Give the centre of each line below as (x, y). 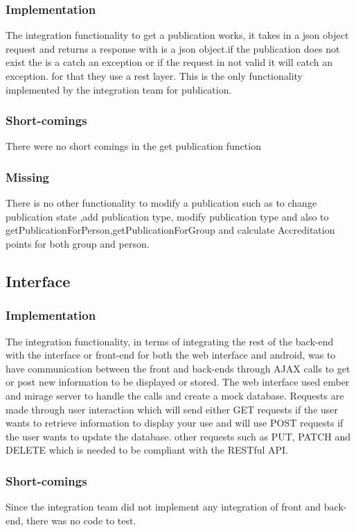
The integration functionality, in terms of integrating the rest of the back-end (170, 341)
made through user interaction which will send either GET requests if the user (172, 409)
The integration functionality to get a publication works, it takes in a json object (177, 35)
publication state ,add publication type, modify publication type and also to (167, 216)
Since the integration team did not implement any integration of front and (163, 507)
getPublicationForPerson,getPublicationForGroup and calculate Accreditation (170, 230)
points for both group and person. (78, 243)
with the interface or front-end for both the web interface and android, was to (171, 355)
